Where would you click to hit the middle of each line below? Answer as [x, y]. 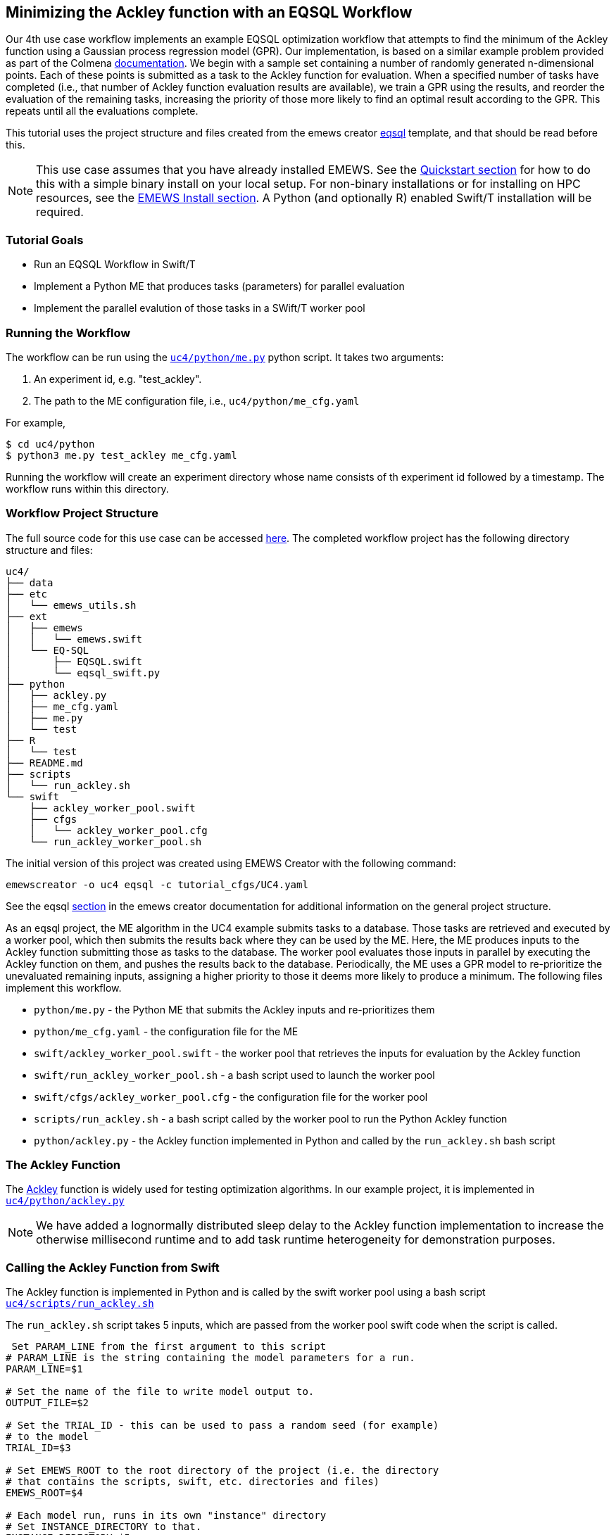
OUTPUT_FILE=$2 [48, 1403]
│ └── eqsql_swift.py [83, 672]
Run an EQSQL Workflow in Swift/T [115, 265]
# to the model [48, 1437]
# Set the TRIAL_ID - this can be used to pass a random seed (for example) [222, 1426]
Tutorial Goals [45, 240]
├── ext [27, 616]
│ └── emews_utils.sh [71, 605]
